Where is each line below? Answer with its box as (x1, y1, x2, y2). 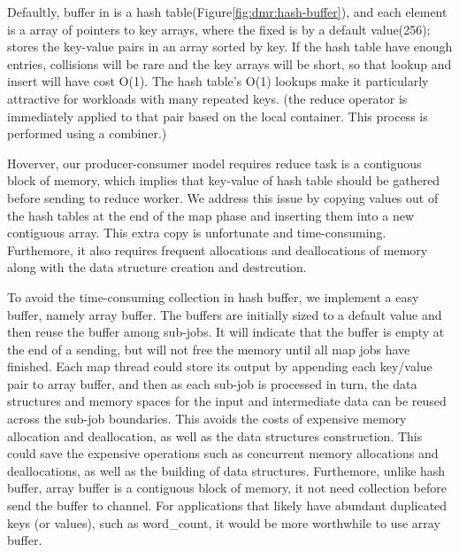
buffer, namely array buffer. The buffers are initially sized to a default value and (7, 305, 442, 323)
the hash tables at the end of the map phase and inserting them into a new (7, 206, 414, 224)
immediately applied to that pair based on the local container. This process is (7, 106, 428, 125)
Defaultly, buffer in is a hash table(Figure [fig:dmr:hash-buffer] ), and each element (7, 3, 448, 20)
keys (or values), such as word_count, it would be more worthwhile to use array (7, 513, 440, 532)
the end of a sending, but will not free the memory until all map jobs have (7, 339, 410, 358)
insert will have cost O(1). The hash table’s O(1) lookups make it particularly (7, 72, 429, 90)
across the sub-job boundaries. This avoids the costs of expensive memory (7, 409, 407, 428)
